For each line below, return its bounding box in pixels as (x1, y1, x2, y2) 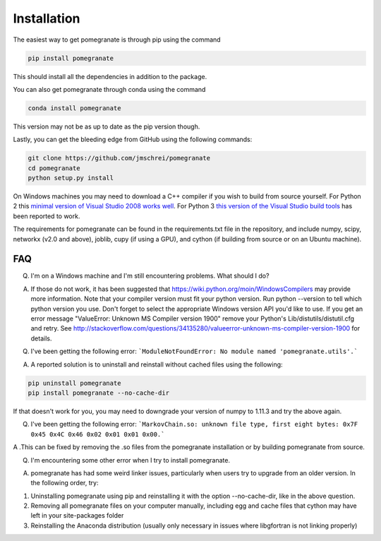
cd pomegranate (28, 164, 80, 172)
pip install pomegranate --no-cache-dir (28, 388, 169, 397)
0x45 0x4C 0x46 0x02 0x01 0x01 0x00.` (30, 430, 165, 438)
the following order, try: (30, 479, 99, 487)
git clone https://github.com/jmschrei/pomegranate (28, 154, 211, 162)
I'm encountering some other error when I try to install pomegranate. (30, 456, 231, 464)
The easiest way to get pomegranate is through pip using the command (13, 35, 222, 44)
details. (30, 334, 52, 343)
